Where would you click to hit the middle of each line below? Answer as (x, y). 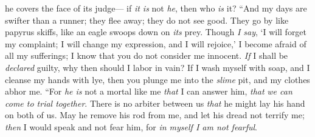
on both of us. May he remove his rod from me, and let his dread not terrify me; (155, 115)
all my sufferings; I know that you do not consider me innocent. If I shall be (147, 55)
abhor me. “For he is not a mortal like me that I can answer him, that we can (149, 91)
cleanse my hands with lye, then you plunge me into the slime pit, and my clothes (157, 79)
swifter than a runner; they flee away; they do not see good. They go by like (147, 20)
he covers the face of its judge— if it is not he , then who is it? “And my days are (156, 8)
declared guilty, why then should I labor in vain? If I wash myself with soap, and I (157, 67)
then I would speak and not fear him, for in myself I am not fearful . (131, 126)
